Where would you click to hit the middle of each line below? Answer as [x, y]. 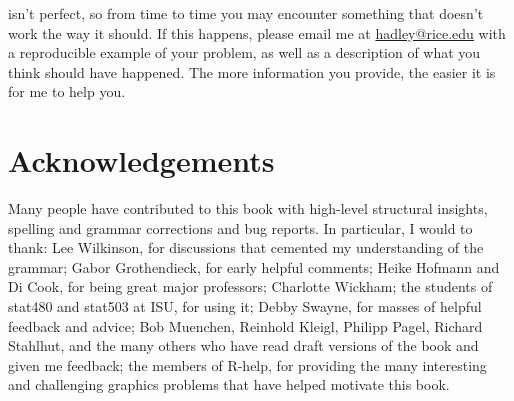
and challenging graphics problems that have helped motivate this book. [229, 384]
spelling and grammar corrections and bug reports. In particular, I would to [240, 227]
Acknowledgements [141, 160]
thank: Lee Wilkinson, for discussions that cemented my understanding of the [246, 247]
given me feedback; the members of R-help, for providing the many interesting [247, 364]
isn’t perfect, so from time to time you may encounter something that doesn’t [246, 13]
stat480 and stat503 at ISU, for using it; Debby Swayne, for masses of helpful [245, 306]
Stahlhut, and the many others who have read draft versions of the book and [243, 345]
